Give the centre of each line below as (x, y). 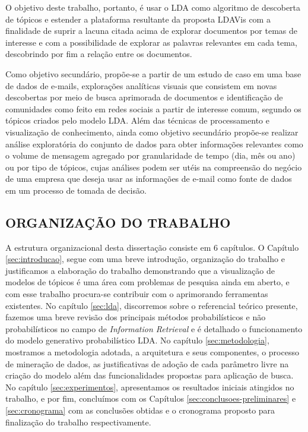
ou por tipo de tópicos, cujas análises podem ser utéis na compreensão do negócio (154, 167)
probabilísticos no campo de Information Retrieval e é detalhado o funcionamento (154, 328)
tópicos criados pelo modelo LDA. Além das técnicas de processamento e (137, 120)
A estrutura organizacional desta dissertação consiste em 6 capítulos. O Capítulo (152, 247)
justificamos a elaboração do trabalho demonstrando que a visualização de (140, 270)
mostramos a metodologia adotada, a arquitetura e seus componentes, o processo (152, 352)
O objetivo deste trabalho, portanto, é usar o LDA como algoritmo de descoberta (153, 7)
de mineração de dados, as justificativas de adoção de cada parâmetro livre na (147, 363)
